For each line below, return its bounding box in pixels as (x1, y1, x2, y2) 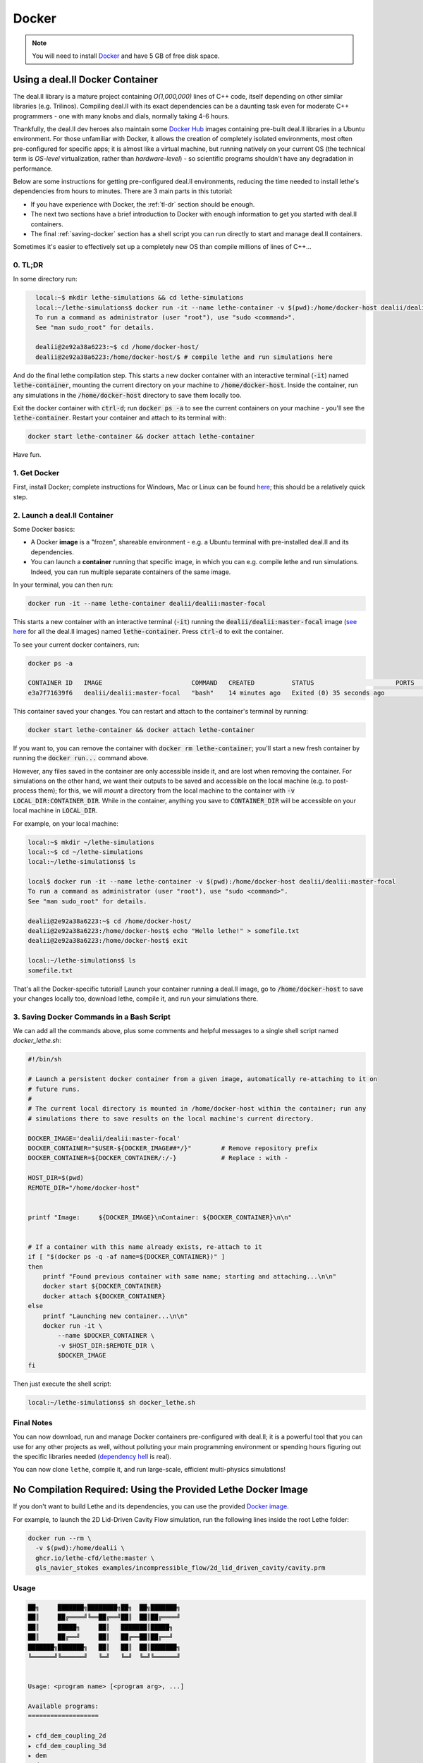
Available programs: (27, 1702, 99, 1710)
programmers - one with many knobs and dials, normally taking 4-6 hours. (13, 111, 230, 120)
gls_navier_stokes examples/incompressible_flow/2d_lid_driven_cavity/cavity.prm (35, 1563, 326, 1572)
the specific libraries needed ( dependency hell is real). (13, 1453, 172, 1461)
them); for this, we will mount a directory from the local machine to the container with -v (37, 786, 295, 795)
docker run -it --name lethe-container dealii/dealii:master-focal (27, 599, 266, 607)
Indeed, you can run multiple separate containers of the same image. (30, 568, 231, 576)
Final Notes (13, 1417, 53, 1427)
